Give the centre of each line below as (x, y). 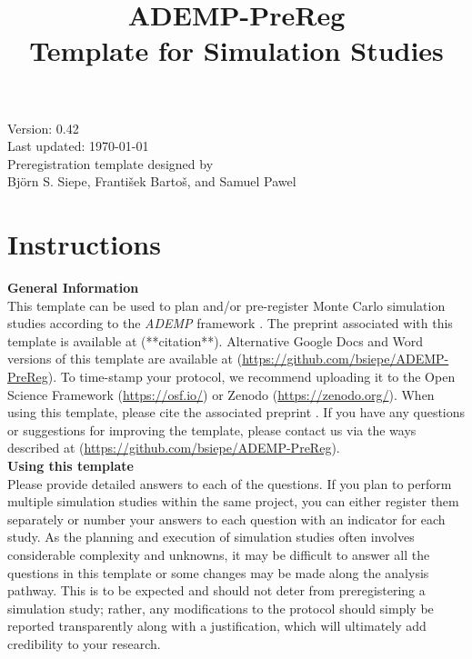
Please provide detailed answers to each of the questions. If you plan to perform (230, 483)
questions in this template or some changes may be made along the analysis (218, 572)
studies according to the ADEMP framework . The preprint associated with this (230, 323)
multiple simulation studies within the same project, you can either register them (233, 501)
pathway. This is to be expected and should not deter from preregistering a (216, 590)
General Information (73, 288)
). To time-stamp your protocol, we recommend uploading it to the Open (251, 377)
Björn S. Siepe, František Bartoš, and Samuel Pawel (152, 181)
